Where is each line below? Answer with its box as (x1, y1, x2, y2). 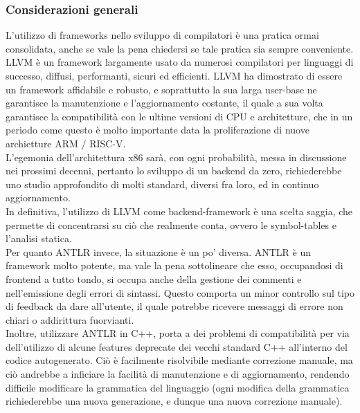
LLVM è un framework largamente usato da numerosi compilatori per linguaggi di (6, 55, 354, 69)
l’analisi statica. (6, 231, 72, 246)
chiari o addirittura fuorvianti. (6, 312, 134, 327)
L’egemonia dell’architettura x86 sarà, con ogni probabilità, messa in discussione (6, 149, 347, 164)
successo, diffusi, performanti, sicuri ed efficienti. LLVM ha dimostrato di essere (6, 68, 343, 82)
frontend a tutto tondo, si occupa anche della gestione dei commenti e (6, 271, 302, 286)
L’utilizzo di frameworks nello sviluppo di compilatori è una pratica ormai (6, 28, 319, 42)
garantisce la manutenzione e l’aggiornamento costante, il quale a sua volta (6, 95, 323, 110)
